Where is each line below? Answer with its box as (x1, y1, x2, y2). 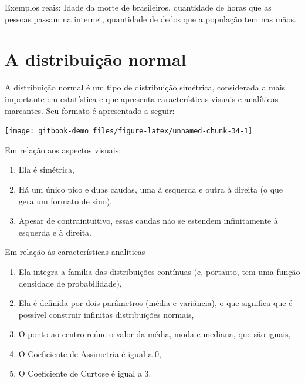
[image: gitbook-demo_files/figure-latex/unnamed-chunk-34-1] (5, 127, 253, 136)
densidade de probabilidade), (18, 277, 122, 289)
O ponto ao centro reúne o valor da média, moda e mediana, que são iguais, (18, 328, 291, 340)
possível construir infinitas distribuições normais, (18, 308, 194, 320)
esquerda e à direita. (18, 226, 92, 238)
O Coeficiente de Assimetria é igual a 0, (18, 347, 162, 360)
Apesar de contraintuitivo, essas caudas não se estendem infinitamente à (18, 214, 278, 227)
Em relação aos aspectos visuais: (5, 143, 121, 156)
